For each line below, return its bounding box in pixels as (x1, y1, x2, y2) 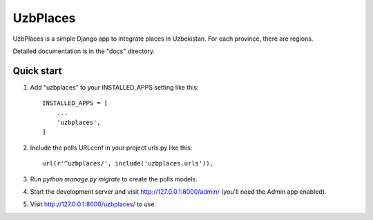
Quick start (12, 65, 62, 77)
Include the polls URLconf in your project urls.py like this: (30, 143, 193, 152)
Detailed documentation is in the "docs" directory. (12, 47, 155, 55)
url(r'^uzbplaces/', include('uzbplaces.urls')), (42, 159, 214, 168)
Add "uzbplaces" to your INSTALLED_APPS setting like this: (30, 83, 200, 91)
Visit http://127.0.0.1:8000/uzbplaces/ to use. (30, 200, 157, 208)
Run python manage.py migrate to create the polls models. (30, 174, 198, 183)
